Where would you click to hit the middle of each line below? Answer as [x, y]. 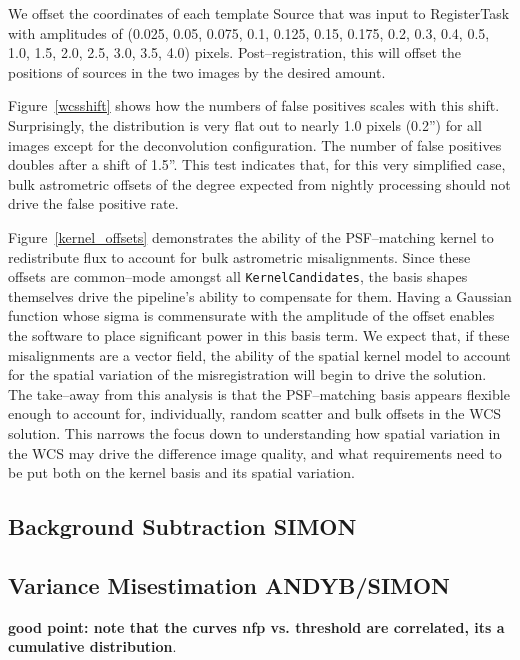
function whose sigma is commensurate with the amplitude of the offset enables [251, 315]
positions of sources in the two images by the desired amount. [197, 71]
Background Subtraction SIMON [182, 526]
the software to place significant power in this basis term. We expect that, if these [259, 334]
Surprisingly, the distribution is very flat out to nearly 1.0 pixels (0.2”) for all [245, 124]
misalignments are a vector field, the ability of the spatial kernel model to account [259, 354]
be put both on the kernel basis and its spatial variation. [181, 472]
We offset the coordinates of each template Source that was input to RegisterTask [259, 13]
